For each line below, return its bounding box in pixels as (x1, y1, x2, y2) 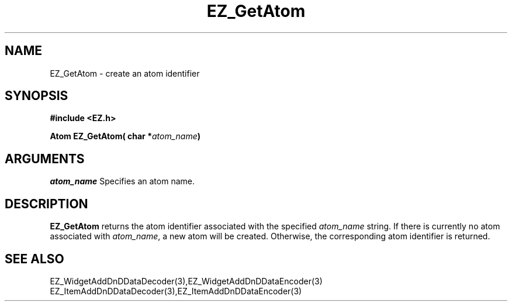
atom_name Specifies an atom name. (50, 176, 195, 187)
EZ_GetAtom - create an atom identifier (50, 68, 200, 78)
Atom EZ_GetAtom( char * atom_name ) (50, 131, 200, 142)
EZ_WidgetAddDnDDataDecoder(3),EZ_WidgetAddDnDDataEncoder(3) (50, 276, 323, 286)
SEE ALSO (5, 251, 64, 266)
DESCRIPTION (5, 196, 88, 211)
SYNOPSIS (5, 88, 68, 104)
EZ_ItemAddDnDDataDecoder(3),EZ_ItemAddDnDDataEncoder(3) (50, 286, 302, 296)
